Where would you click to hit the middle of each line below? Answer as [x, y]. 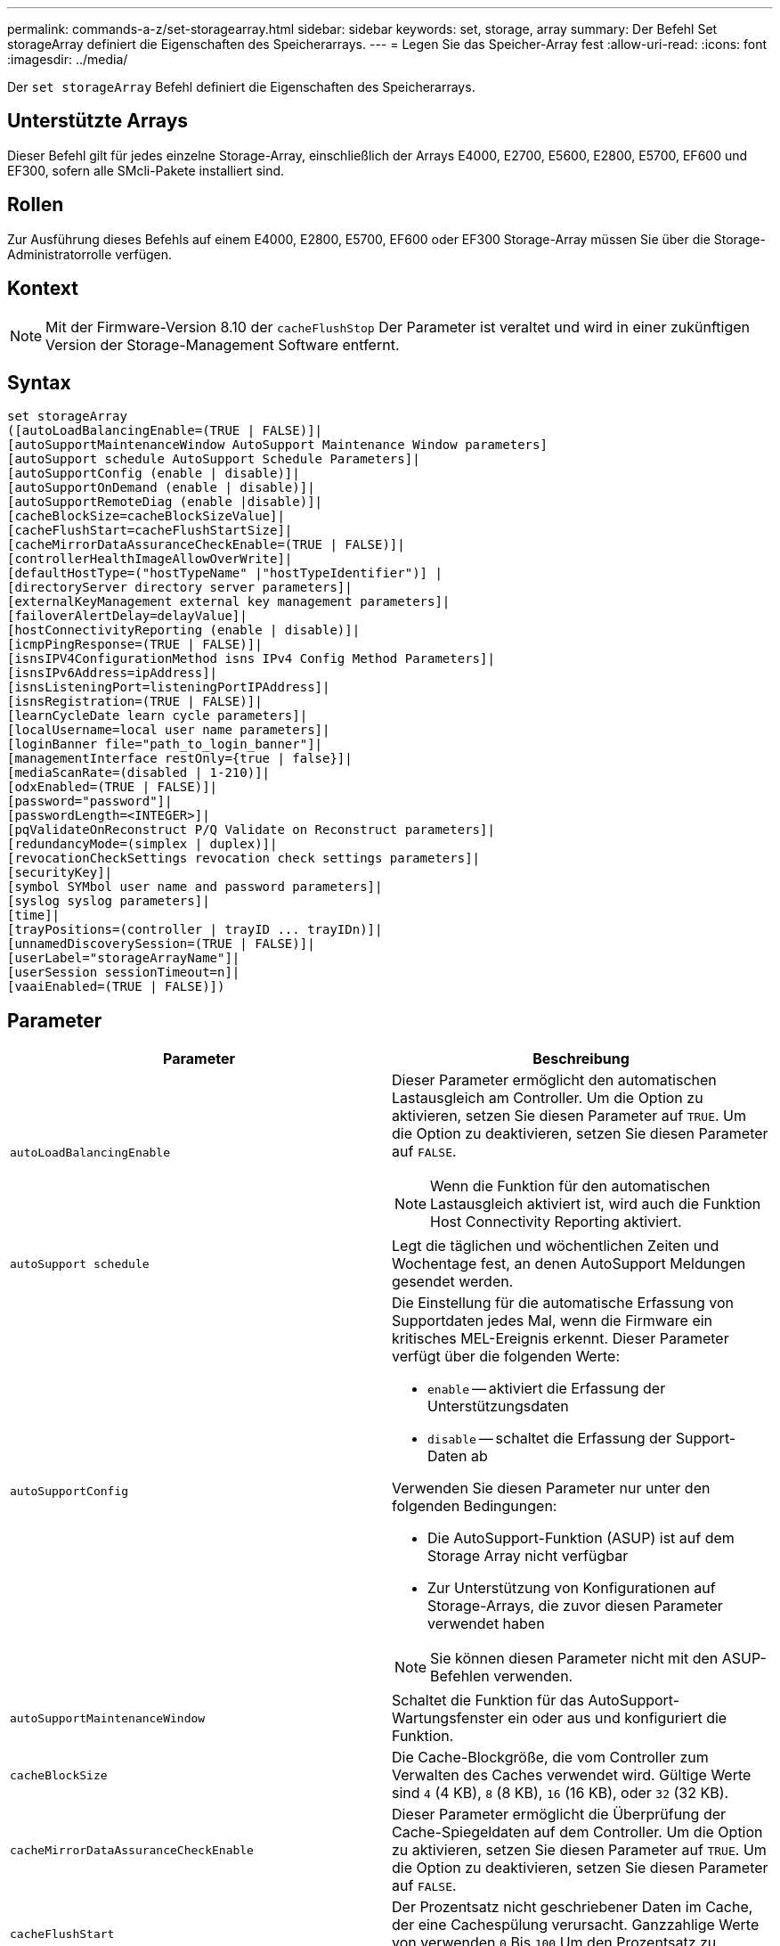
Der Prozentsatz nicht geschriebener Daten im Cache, [573, 1907]
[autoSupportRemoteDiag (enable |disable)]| [165, 502]
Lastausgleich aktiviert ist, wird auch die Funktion [596, 1204]
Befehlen [460, 1676]
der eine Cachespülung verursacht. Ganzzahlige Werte [576, 1925]
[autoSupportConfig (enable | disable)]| [154, 474]
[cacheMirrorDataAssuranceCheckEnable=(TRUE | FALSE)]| [206, 545]
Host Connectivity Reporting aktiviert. [556, 1222]
